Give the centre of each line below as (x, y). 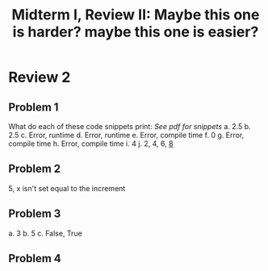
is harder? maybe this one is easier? (136, 32)
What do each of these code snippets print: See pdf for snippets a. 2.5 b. (130, 126)
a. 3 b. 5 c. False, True (45, 233)
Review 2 (40, 77)
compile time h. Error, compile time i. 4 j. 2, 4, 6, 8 (91, 144)
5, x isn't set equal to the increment (67, 188)
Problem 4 (35, 258)
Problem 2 (35, 169)
